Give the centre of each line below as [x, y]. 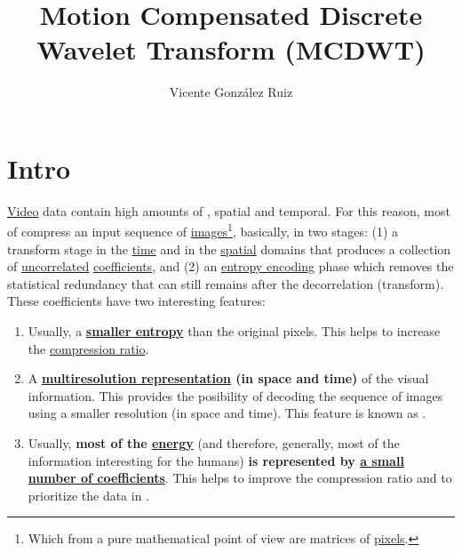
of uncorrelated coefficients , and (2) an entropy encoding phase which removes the [231, 266]
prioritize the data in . [89, 495]
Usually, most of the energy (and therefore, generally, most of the [214, 443]
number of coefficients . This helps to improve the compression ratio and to [240, 478]
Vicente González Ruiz [231, 92]
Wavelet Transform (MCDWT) [231, 49]
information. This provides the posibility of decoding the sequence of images [235, 395]
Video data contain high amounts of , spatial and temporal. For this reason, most [229, 210]
